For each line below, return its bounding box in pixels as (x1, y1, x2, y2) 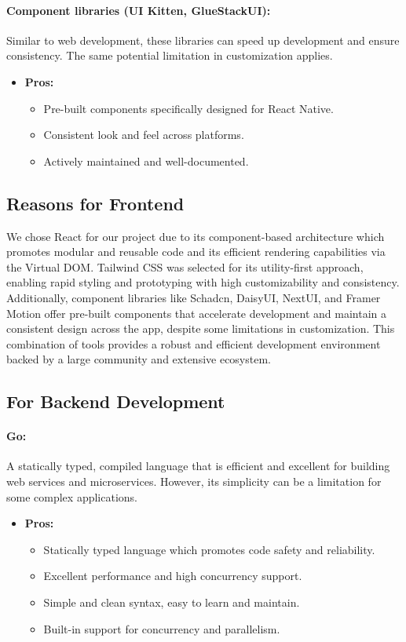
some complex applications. (6, 488, 137, 505)
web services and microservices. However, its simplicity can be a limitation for (6, 473, 382, 490)
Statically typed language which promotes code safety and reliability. (43, 541, 375, 557)
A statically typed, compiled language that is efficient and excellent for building (6, 458, 390, 474)
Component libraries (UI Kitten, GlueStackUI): (6, 2, 271, 18)
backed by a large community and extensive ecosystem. (6, 351, 271, 367)
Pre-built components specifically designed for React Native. (43, 100, 334, 116)
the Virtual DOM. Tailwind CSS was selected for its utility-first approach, (6, 258, 364, 275)
